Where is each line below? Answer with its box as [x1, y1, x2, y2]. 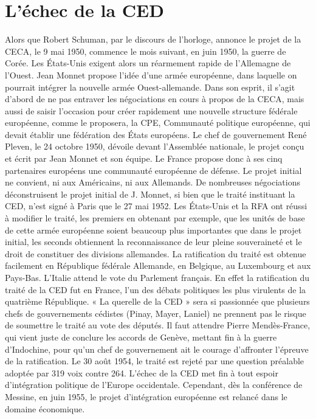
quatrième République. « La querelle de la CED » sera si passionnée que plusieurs [5, 295, 310, 308]
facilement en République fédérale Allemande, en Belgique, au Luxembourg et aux [5, 259, 311, 272]
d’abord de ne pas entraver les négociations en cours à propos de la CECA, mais [5, 92, 304, 105]
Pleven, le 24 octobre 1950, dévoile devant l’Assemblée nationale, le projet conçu [5, 140, 304, 153]
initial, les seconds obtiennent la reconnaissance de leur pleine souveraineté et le [5, 235, 302, 248]
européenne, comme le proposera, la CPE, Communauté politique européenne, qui [5, 116, 311, 129]
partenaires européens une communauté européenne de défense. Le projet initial [5, 164, 302, 176]
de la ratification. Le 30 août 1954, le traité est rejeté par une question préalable [5, 355, 304, 367]
